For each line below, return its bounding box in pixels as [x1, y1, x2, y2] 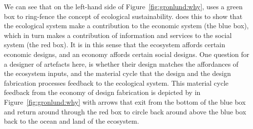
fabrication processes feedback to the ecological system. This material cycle [4, 77, 229, 88]
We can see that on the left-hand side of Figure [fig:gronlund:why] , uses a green [4, 1, 243, 11]
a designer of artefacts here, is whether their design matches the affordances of [4, 58, 239, 69]
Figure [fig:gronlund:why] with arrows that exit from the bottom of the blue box [4, 96, 246, 107]
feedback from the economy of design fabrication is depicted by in [4, 87, 201, 97]
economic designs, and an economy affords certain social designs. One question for [4, 49, 250, 59]
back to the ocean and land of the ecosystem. [4, 116, 139, 126]
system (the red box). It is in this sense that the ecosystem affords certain [4, 39, 226, 50]
